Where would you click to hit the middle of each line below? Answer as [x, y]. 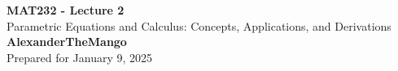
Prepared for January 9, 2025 [80, 57]
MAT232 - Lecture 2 [66, 10]
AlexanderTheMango [67, 42]
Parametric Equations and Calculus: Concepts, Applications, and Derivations [199, 25]
